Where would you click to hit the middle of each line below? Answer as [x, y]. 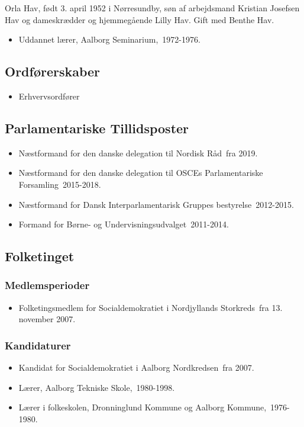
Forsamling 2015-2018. [60, 184]
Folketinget [40, 256]
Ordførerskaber [53, 71]
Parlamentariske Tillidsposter [97, 128]
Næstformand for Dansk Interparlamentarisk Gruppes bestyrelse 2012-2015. [156, 204]
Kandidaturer [38, 345]
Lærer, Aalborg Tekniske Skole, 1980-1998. [97, 387]
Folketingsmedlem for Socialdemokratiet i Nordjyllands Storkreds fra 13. [151, 307]
